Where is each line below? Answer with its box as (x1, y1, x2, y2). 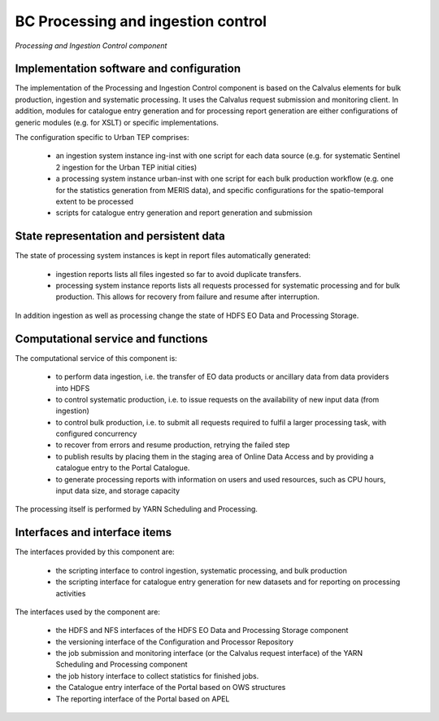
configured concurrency (55, 429, 137, 439)
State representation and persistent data (15, 229, 225, 244)
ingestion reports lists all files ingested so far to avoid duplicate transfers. (55, 269, 302, 279)
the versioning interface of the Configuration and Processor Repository (55, 636, 294, 647)
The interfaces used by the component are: (15, 607, 160, 617)
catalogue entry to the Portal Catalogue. (55, 463, 190, 473)
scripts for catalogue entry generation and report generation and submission (55, 208, 313, 218)
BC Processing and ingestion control (15, 12, 267, 30)
